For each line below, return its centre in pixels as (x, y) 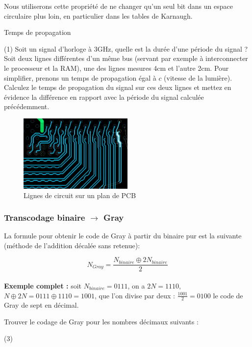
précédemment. (27, 106)
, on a (136, 286)
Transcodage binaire (45, 217)
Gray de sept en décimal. (41, 305)
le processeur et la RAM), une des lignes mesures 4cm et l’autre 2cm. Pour (116, 68)
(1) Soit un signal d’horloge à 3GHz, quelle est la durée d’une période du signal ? (126, 48)
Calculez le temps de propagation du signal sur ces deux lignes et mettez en (118, 87)
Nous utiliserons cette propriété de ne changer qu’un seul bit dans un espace (118, 6)
